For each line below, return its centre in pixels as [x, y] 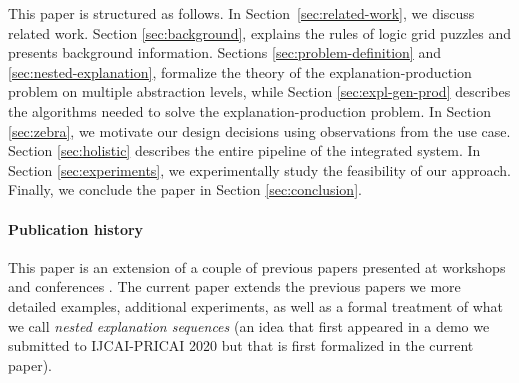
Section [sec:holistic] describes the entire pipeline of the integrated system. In [244, 150]
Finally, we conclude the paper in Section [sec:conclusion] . [185, 189]
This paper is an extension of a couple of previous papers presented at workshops [257, 266]
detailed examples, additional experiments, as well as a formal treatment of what [256, 305]
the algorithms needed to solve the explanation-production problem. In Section [249, 110]
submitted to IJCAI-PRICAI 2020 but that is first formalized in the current [241, 345]
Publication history [76, 228]
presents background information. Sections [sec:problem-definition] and [224, 52]
